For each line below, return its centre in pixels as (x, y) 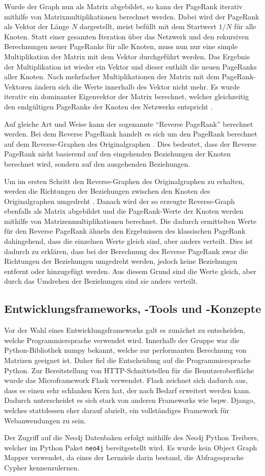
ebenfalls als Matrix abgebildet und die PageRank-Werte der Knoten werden (124, 211)
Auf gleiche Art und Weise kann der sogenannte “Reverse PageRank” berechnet (129, 123)
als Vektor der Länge (37, 26)
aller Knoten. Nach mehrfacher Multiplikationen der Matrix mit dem (112, 76)
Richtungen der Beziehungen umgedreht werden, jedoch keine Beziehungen (121, 261)
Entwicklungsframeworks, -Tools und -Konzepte (133, 309)
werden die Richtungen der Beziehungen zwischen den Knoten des (107, 191)
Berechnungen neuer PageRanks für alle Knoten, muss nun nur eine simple (121, 46)
